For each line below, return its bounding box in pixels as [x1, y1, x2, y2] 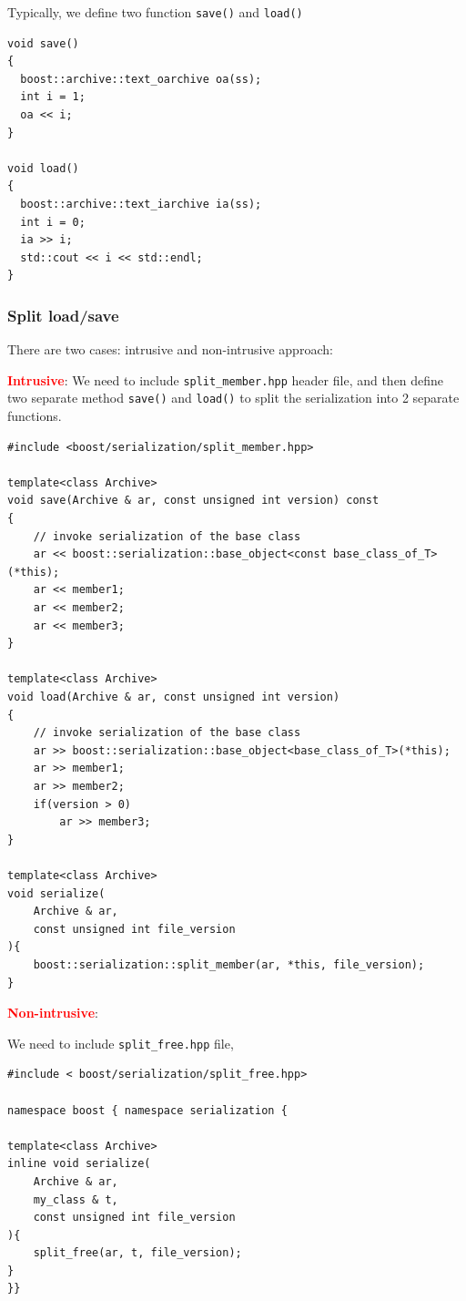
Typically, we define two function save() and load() [7, 3, 303, 21]
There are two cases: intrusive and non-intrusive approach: [7, 340, 333, 359]
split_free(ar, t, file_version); [33, 1246, 242, 1260]
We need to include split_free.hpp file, [7, 1033, 234, 1052]
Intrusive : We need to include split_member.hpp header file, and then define [7, 370, 444, 389]
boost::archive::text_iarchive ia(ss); [20, 198, 262, 210]
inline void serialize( [7, 1157, 151, 1171]
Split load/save [7, 303, 119, 326]
